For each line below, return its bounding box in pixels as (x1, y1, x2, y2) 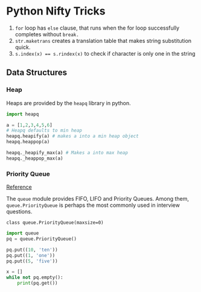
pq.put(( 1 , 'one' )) (6, 252, 56, 258)
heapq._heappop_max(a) (6, 155, 63, 161)
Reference (6, 183, 32, 191)
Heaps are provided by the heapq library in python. (6, 99, 131, 106)
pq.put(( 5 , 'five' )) (6, 258, 59, 264)
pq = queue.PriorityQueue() (6, 236, 77, 242)
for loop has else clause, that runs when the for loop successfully (14, 24, 180, 31)
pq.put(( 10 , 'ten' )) (6, 247, 59, 253)
